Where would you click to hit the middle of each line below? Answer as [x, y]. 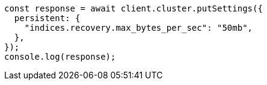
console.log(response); [60, 57]
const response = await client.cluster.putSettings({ [133, 8]
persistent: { [47, 18]
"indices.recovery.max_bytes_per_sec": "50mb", [139, 28]
